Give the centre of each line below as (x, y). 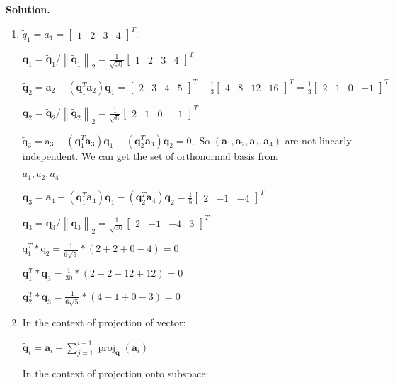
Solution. (28, 9)
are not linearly (318, 140)
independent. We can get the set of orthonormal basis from (150, 155)
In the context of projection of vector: (104, 322)
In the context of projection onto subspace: (115, 373)
